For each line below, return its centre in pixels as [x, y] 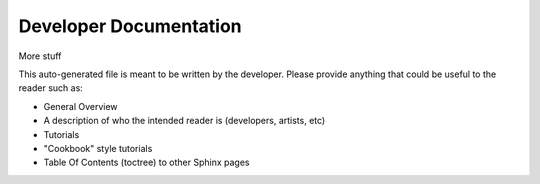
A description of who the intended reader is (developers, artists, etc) [184, 121]
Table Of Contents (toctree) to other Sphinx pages [146, 162]
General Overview [81, 106]
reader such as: [51, 88]
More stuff [40, 56]
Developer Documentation [130, 26]
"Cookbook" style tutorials [98, 148]
